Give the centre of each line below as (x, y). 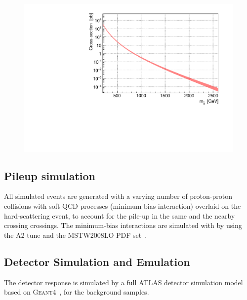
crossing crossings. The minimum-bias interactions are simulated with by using (123, 225)
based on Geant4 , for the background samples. (77, 292)
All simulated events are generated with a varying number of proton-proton (118, 196)
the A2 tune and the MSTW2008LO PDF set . (76, 235)
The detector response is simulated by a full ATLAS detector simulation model (123, 282)
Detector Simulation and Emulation (97, 261)
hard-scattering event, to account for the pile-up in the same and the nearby (120, 215)
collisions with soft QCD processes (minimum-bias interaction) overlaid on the (123, 206)
